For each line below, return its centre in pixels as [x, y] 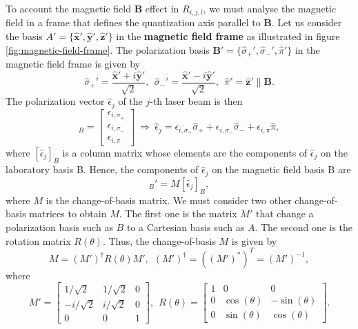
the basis [24, 36]
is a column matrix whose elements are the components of [185, 152]
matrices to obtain [68, 213]
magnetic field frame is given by [73, 64]
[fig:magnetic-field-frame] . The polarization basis [108, 49]
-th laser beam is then [196, 101]
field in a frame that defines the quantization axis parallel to [133, 22]
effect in [162, 8]
